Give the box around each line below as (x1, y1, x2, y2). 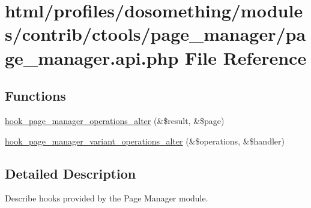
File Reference (185, 45, 307, 70)
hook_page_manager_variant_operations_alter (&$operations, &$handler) (5, 134, 285, 147)
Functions (5, 86, 66, 105)
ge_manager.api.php (5, 45, 179, 70)
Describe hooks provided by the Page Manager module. (5, 192, 208, 204)
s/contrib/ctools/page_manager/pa (5, 22, 306, 46)
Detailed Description (5, 164, 136, 182)
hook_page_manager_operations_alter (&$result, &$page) (5, 114, 225, 126)
